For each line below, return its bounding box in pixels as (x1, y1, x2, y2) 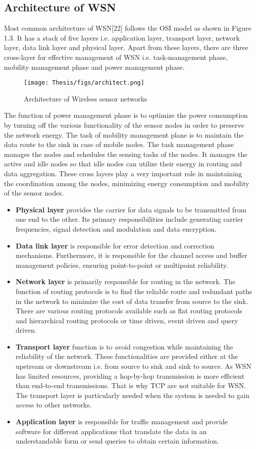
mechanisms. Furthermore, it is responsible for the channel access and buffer (15, 250, 248, 260)
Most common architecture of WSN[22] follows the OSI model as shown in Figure (4, 23, 252, 33)
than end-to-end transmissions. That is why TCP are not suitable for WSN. (15, 380, 246, 391)
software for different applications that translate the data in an (15, 426, 207, 436)
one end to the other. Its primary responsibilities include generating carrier (15, 214, 243, 224)
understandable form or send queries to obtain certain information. (15, 436, 219, 446)
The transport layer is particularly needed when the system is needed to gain (15, 390, 250, 400)
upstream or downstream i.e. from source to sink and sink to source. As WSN (15, 361, 252, 371)
